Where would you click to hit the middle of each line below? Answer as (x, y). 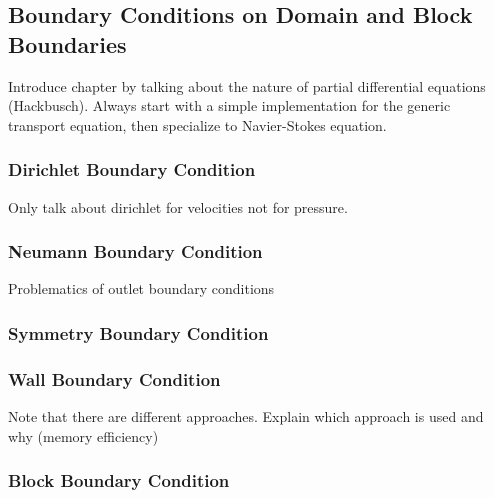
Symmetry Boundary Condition (138, 332)
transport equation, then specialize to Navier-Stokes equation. (197, 124)
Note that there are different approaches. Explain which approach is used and (246, 416)
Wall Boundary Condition (114, 378)
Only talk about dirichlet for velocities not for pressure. (178, 206)
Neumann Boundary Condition (135, 251)
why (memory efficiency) (83, 435)
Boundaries (67, 43)
